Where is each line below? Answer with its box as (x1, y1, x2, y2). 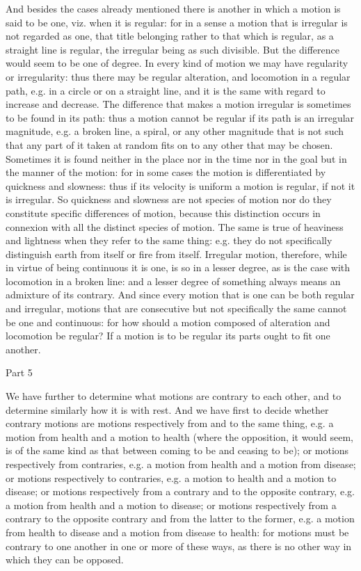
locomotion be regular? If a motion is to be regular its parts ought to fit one (6, 328, 330, 343)
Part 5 (6, 365, 33, 380)
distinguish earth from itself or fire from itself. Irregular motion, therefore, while (6, 246, 347, 261)
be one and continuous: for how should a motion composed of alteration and (6, 314, 330, 329)
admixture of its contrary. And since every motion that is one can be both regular (6, 287, 355, 302)
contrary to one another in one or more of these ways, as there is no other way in (6, 538, 352, 553)
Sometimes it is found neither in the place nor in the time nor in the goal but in (6, 151, 347, 166)
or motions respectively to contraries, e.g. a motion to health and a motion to (6, 470, 337, 485)
